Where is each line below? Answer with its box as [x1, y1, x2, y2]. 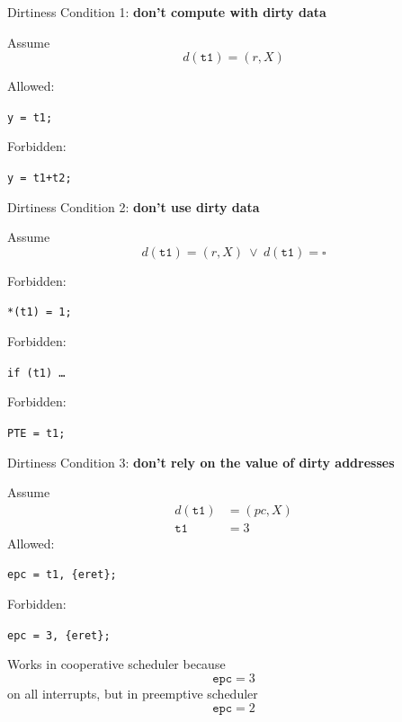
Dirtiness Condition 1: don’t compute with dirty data [7, 3, 326, 21]
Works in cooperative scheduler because [7, 655, 226, 673]
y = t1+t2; [7, 172, 72, 185]
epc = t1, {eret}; [7, 568, 117, 582]
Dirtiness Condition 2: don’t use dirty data [7, 197, 260, 216]
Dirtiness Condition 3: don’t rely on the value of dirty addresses [7, 452, 395, 471]
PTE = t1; [7, 426, 66, 440]
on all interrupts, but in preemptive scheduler [7, 683, 258, 702]
